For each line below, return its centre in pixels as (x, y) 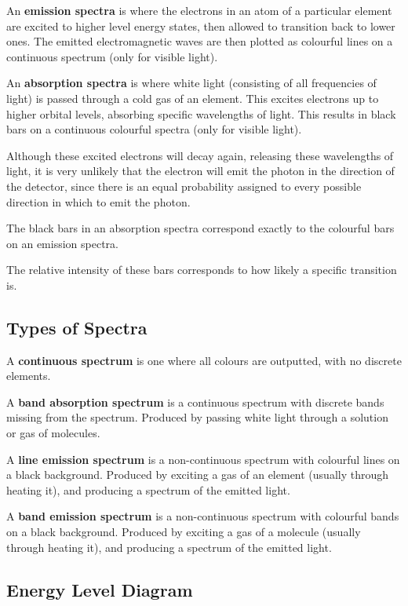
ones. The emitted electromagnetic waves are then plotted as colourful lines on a (200, 41)
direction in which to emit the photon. (98, 201)
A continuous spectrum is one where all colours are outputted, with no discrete (204, 360)
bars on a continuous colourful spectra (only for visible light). (154, 129)
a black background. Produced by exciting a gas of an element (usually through (198, 475)
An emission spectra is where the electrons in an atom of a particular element (199, 10)
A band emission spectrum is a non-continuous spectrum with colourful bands (203, 516)
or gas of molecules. (53, 433)
